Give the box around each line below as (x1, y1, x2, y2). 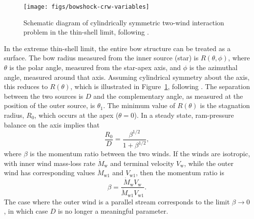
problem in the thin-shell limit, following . (23, 27, 149, 37)
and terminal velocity (110, 158, 174, 168)
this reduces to (4, 81, 48, 91)
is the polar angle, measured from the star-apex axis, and (9, 62, 181, 73)
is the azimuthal (189, 62, 238, 73)
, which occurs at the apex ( (34, 110, 119, 120)
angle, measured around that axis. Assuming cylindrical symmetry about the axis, (4, 72, 250, 82)
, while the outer (184, 158, 233, 168)
